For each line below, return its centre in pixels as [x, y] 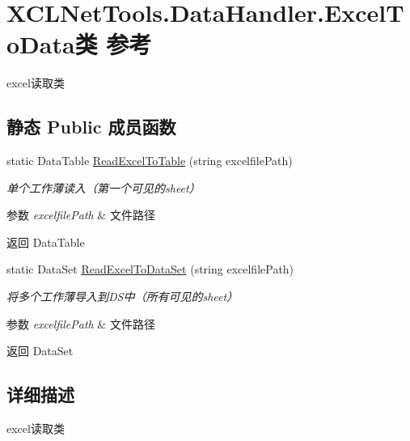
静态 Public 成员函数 [91, 127]
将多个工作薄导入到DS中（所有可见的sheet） [123, 297]
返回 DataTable [46, 242]
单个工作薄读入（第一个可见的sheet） [104, 187]
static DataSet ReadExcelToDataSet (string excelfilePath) [150, 269]
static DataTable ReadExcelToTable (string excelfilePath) [150, 161]
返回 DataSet [40, 351]
